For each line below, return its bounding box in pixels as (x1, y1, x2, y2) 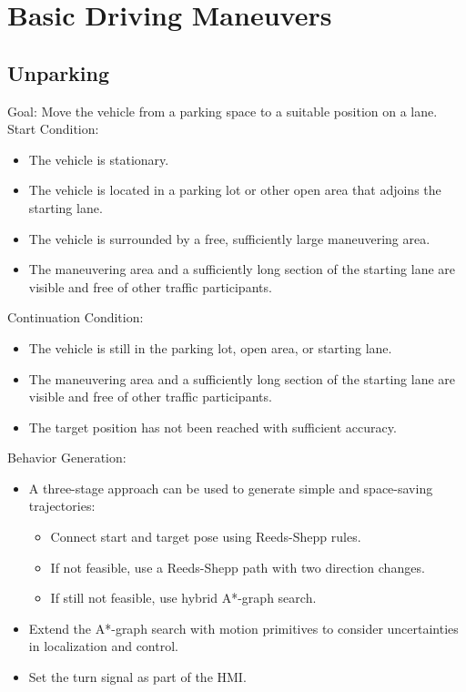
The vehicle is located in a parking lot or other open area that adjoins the (28, 180, 441, 199)
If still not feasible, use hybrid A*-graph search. (50, 588, 317, 607)
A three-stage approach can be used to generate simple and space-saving (28, 478, 433, 497)
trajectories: (28, 496, 96, 515)
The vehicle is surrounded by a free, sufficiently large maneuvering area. (28, 229, 431, 248)
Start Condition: (7, 119, 99, 138)
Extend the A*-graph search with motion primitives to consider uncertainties (28, 618, 459, 637)
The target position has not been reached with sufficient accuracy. (28, 417, 397, 436)
